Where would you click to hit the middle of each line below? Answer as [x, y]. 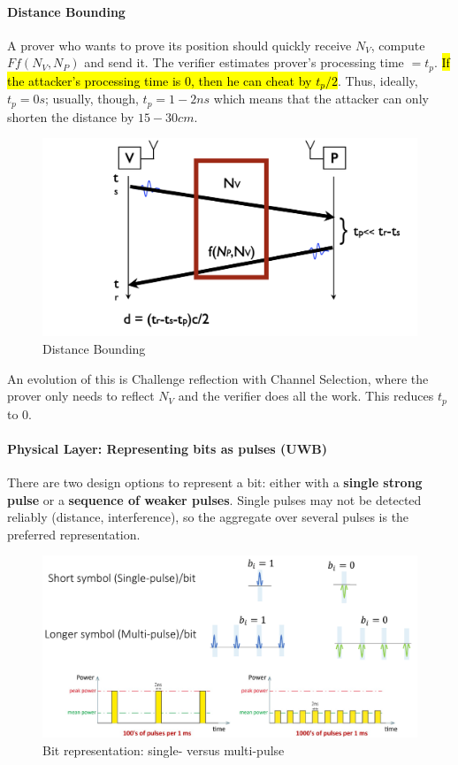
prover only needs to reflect [81, 396]
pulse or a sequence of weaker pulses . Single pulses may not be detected [214, 499]
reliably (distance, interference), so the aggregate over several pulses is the [208, 517]
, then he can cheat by [252, 80]
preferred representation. [74, 534]
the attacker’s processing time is [94, 80]
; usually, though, [92, 99]
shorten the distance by [71, 116]
